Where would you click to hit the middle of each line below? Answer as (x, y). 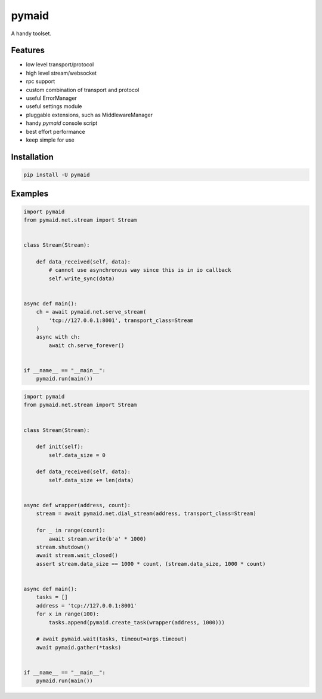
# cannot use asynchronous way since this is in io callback (140, 270)
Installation (32, 157)
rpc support (41, 81)
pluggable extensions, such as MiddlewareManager (89, 115)
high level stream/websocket (61, 73)
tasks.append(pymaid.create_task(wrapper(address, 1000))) (137, 622)
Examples (30, 194)
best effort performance (56, 131)
